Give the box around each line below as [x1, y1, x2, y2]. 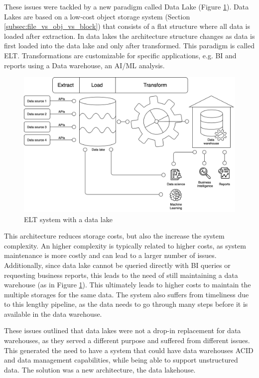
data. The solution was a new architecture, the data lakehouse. [4, 364, 196, 375]
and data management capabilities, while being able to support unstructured [4, 355, 238, 365]
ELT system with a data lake [24, 214, 113, 224]
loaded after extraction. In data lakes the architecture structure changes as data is [4, 30, 255, 41]
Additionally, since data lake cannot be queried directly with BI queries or [4, 259, 231, 270]
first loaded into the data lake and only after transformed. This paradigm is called [4, 40, 255, 51]
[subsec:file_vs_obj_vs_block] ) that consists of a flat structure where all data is [4, 21, 250, 31]
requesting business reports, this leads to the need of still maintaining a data [4, 269, 238, 280]
